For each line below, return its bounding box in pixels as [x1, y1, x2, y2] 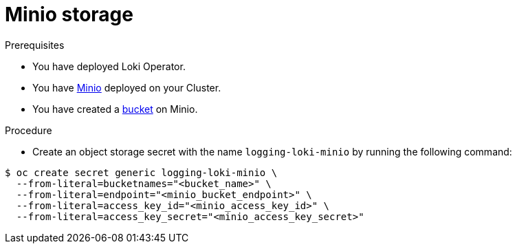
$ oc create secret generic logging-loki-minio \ [5, 166, 278, 178]
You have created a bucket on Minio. [32, 102, 198, 115]
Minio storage [5, 3, 133, 26]
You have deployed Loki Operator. [32, 60, 186, 72]
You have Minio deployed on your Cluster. [32, 81, 221, 94]
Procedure [5, 124, 52, 136]
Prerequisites [5, 39, 65, 51]
